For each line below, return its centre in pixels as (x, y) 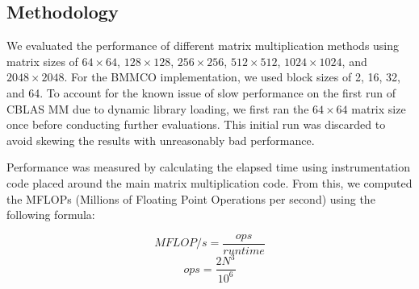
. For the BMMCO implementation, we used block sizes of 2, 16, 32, (232, 77)
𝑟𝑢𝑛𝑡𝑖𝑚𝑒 (244, 251)
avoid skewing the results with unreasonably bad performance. (161, 140)
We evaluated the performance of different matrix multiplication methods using (203, 45)
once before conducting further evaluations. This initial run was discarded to (196, 124)
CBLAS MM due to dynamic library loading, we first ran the (158, 108)
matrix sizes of (42, 61)
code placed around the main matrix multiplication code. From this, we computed (209, 182)
